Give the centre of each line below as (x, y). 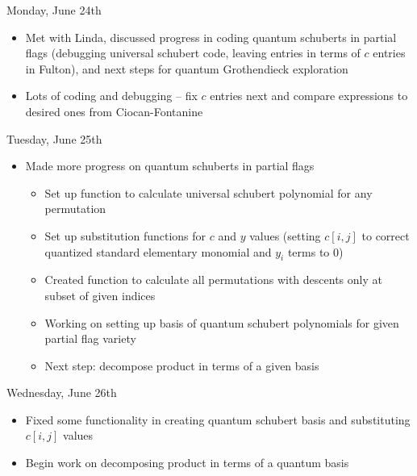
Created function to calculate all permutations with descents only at (213, 280)
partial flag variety (90, 338)
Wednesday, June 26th (62, 392)
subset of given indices (100, 295)
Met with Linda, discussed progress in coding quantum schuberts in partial (211, 37)
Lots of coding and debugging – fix (111, 96)
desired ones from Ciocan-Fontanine (114, 111)
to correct (386, 235)
